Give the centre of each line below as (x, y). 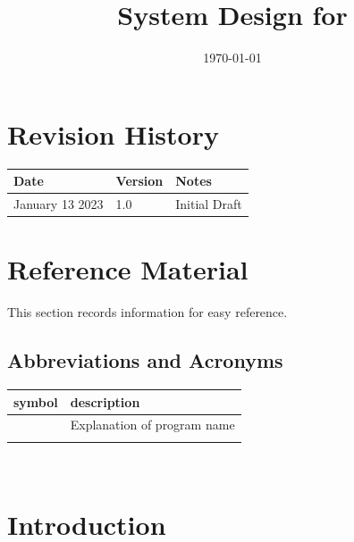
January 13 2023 (59, 204)
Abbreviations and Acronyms (145, 360)
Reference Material (128, 269)
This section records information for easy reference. (147, 312)
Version (139, 181)
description (105, 401)
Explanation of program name (152, 425)
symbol (36, 401)
